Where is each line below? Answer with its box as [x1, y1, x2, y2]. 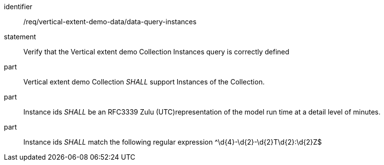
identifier [4, 2, 33, 11]
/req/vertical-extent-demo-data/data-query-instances [23, 17, 197, 26]
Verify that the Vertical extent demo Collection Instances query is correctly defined [23, 48, 289, 56]
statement [4, 33, 36, 41]
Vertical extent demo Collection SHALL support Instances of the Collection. [23, 78, 265, 86]
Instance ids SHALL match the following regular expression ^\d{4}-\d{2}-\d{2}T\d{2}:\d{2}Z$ [23, 138, 322, 146]
